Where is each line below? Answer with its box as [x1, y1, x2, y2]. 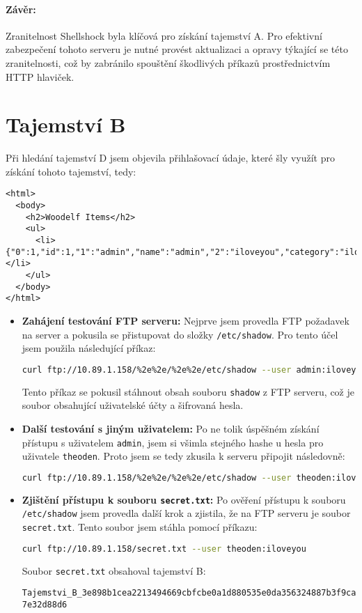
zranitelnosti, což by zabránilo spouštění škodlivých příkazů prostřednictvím [6, 55, 331, 70]
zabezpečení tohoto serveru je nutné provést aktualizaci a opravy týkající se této [6, 42, 348, 56]
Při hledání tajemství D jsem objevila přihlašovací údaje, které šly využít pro [6, 150, 336, 165]
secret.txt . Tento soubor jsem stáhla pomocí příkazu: [22, 520, 258, 534]
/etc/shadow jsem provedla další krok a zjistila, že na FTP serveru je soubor [22, 506, 351, 520]
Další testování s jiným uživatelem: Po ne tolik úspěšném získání [22, 421, 320, 436]
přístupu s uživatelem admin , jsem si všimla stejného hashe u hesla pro [22, 435, 324, 449]
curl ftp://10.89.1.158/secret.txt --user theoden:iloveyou [22, 543, 306, 554]
